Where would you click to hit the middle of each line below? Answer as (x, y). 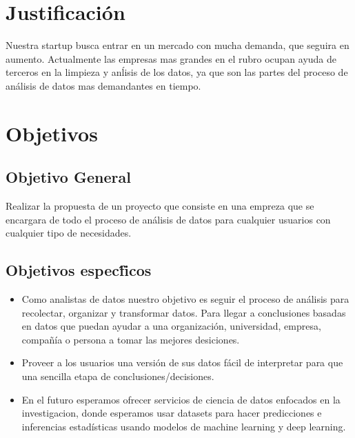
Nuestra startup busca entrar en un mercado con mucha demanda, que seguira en (177, 45)
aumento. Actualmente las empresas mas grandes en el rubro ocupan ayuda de (171, 58)
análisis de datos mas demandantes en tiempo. (103, 85)
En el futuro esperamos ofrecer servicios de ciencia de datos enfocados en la (181, 399)
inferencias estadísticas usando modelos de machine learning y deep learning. (184, 426)
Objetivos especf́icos (79, 270)
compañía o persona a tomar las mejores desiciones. (131, 339)
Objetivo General (68, 177)
